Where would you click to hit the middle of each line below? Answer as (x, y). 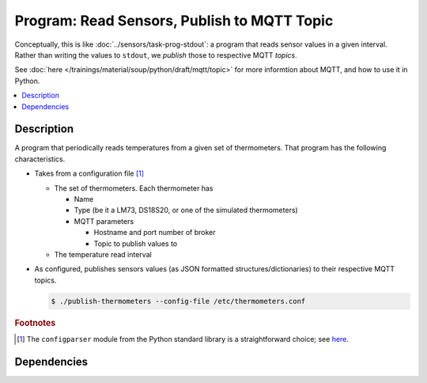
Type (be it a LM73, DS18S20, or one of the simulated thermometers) (186, 210)
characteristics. (40, 159)
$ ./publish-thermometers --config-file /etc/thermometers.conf (178, 301)
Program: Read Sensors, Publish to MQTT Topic (174, 21)
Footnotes (35, 323)
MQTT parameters (104, 221)
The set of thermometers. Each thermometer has (134, 188)
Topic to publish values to (136, 243)
